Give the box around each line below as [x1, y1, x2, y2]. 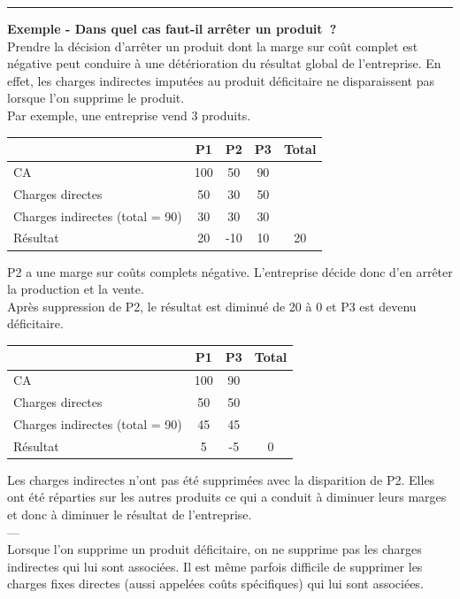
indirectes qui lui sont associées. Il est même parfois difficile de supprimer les [7, 557, 423, 575]
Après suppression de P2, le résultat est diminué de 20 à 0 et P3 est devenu [7, 296, 417, 315]
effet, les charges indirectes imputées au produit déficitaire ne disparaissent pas [7, 71, 434, 89]
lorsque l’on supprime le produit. [7, 88, 185, 107]
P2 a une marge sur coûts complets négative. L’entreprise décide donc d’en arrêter [7, 262, 453, 280]
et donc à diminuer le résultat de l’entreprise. [7, 505, 252, 524]
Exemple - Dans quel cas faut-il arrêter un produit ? [7, 19, 337, 37]
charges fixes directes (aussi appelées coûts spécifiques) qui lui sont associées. [7, 574, 424, 593]
